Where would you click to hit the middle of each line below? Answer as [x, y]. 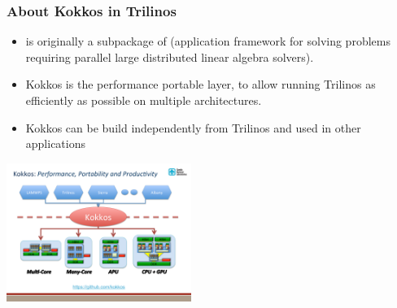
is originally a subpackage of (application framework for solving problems [208, 41]
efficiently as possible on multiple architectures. [144, 100]
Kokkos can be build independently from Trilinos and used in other [193, 127]
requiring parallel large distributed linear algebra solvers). [170, 56]
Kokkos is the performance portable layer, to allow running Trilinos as [201, 84]
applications [56, 143]
